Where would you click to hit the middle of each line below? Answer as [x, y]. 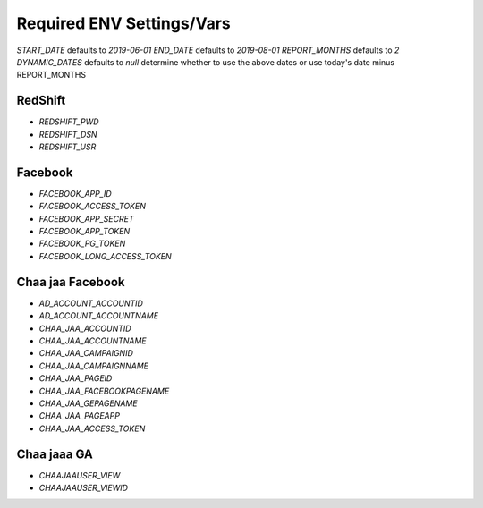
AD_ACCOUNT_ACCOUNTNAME [99, 316]
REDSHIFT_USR [68, 147]
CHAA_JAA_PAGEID [76, 378]
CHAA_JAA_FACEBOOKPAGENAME [104, 391]
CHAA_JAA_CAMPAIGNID [86, 353]
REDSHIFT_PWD [69, 122]
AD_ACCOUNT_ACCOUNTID [91, 303]
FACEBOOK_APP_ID [75, 193]
